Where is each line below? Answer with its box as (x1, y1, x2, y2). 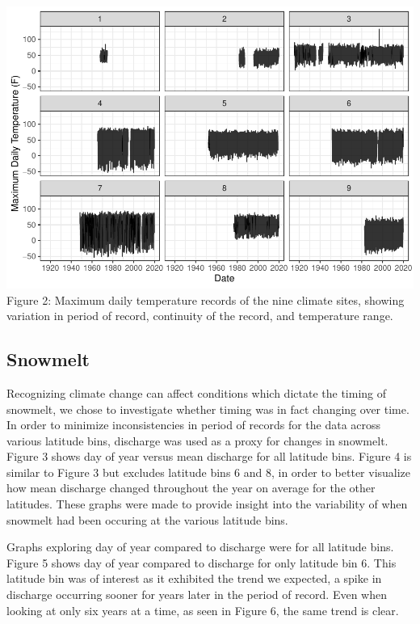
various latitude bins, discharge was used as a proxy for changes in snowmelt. (6, 432, 388, 449)
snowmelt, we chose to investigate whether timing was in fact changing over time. (6, 400, 409, 417)
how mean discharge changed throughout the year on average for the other (6, 479, 376, 496)
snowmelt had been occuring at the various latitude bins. (6, 511, 288, 528)
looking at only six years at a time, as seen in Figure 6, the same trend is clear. (6, 601, 399, 618)
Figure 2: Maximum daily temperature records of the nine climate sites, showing (6, 291, 405, 308)
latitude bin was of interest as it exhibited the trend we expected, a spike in (6, 570, 382, 587)
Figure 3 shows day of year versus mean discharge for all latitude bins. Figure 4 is (6, 448, 412, 465)
